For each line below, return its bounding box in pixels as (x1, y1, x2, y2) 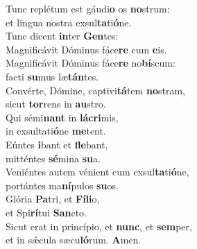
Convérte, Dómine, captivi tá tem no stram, (6, 83, 185, 97)
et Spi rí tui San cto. (6, 205, 87, 219)
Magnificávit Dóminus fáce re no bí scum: (6, 55, 175, 70)
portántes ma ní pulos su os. (6, 178, 119, 192)
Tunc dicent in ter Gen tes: (6, 28, 119, 43)
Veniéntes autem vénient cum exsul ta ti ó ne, (6, 164, 189, 179)
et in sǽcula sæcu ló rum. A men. (6, 232, 142, 247)
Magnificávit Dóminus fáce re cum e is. (6, 42, 167, 56)
